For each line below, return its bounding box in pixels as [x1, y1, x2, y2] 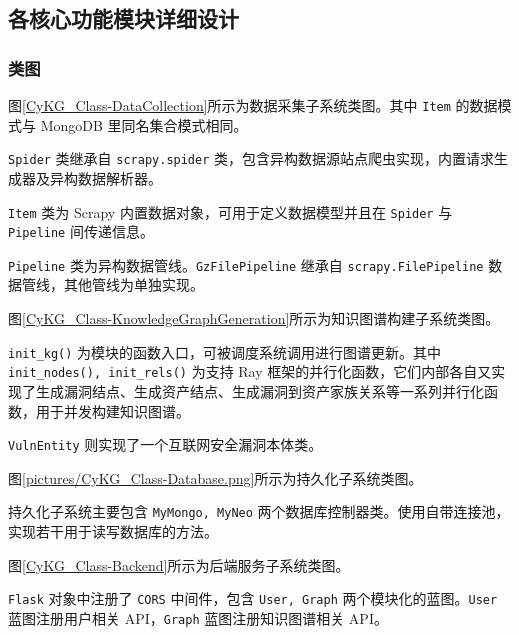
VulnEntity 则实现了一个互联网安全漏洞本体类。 [8, 434, 323, 455]
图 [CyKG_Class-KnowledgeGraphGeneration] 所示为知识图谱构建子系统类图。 [8, 308, 500, 329]
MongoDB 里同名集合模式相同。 [40, 114, 248, 135]
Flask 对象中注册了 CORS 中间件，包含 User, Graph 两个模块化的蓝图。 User [8, 588, 498, 609]
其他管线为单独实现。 [63, 274, 204, 295]
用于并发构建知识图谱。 [35, 400, 190, 421]
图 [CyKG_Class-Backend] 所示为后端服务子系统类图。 [8, 554, 350, 575]
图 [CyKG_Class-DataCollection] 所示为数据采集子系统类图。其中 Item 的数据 [8, 95, 498, 115]
